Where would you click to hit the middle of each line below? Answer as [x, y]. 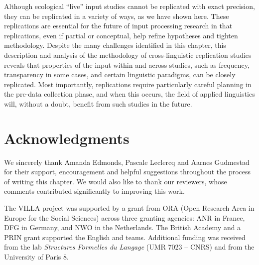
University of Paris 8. [36, 257]
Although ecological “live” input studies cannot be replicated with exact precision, [129, 6]
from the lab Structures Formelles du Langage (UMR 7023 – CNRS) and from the [129, 247]
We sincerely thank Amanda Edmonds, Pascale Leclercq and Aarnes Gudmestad [127, 162]
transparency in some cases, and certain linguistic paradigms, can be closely [120, 74]
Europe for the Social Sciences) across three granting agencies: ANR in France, [125, 217]
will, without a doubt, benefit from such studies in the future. [98, 103]
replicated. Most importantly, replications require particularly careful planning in [128, 84]
